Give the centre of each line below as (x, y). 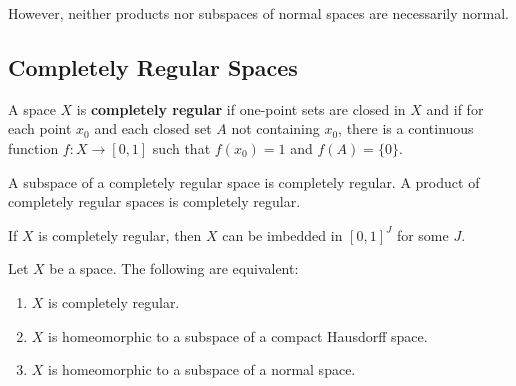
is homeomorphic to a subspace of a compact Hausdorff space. (238, 335)
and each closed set (153, 128)
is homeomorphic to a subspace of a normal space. (202, 369)
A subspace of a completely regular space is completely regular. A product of (244, 181)
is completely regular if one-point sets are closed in (241, 108)
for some (422, 234)
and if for (455, 108)
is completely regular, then (120, 234)
